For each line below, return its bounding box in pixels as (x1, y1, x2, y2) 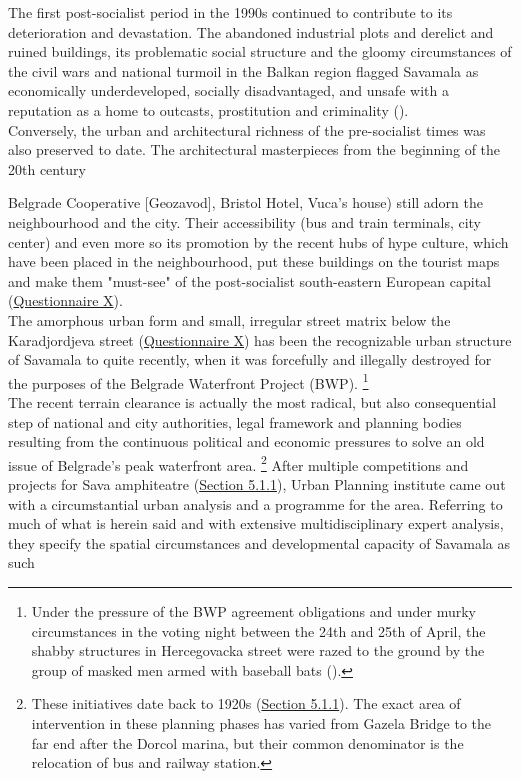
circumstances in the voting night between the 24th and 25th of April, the (31, 620, 486, 641)
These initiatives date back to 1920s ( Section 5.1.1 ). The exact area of (31, 693, 461, 714)
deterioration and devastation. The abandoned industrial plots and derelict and (8, 21, 494, 42)
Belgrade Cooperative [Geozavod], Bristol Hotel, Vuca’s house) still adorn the (8, 192, 484, 213)
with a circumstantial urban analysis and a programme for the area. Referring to (8, 493, 503, 514)
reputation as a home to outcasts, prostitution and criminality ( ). (8, 99, 409, 120)
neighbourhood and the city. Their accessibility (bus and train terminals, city (8, 211, 482, 232)
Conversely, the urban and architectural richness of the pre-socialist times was (8, 119, 486, 140)
